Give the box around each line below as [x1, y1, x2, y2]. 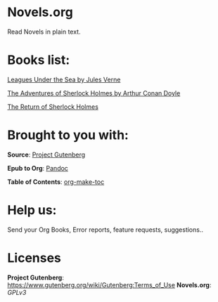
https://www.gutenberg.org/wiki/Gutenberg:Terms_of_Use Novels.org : [7, 280, 212, 289]
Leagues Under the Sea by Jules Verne [7, 75, 121, 84]
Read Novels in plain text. [7, 27, 81, 36]
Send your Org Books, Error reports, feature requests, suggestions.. [7, 225, 204, 234]
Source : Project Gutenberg [7, 150, 86, 159]
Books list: [7, 52, 70, 68]
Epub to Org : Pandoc [7, 164, 69, 172]
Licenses [7, 250, 62, 265]
